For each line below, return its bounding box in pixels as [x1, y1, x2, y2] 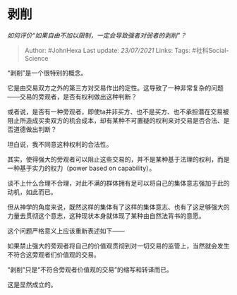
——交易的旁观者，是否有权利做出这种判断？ [7, 92, 138, 101]
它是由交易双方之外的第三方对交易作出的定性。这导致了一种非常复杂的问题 [7, 83, 224, 92]
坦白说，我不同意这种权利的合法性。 [7, 140, 113, 148]
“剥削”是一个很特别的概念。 [7, 68, 87, 77]
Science [24, 54, 49, 62]
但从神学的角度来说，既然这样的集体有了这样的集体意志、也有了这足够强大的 [7, 203, 230, 211]
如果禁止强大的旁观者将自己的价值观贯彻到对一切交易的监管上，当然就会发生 [7, 241, 230, 250]
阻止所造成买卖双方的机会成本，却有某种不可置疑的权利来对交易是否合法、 [7, 116, 224, 124]
